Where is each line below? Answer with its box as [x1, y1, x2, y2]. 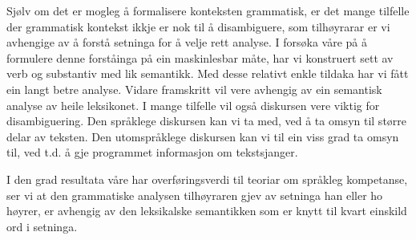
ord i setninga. [6, 218, 78, 234]
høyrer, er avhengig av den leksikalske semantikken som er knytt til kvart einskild [6, 202, 407, 219]
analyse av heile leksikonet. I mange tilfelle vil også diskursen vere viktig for [6, 96, 380, 113]
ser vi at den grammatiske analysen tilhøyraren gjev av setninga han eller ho [6, 186, 383, 203]
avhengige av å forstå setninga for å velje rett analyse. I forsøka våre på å [6, 34, 368, 51]
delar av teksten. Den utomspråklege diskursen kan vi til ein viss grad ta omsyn [6, 128, 399, 144]
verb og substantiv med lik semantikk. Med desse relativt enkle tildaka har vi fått [6, 65, 409, 82]
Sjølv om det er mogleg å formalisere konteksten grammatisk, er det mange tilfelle [6, 2, 410, 18]
